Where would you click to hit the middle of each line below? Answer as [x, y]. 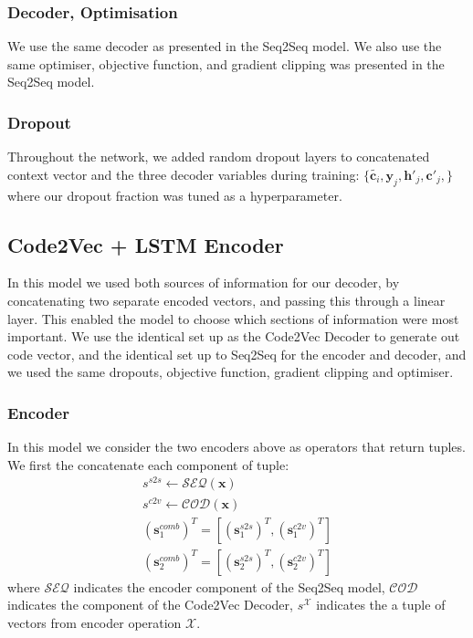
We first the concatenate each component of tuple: [148, 464]
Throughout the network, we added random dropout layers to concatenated [219, 157]
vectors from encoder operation [95, 622]
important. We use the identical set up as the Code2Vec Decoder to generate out [234, 336]
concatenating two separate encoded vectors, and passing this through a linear [226, 300]
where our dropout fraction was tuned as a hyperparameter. [175, 195]
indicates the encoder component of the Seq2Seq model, [229, 586]
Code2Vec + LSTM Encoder [146, 244]
